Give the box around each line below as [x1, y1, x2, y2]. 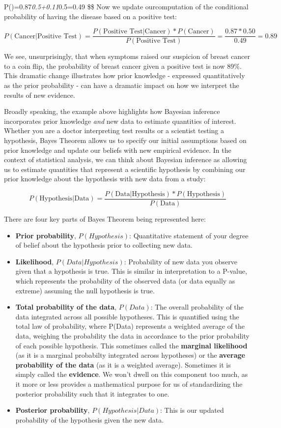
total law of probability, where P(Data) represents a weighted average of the [15, 321, 245, 331]
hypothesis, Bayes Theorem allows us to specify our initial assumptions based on [4, 135, 247, 145]
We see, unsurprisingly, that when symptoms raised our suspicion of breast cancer [4, 51, 251, 61]
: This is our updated [160, 405, 224, 415]
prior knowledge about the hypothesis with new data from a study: [4, 173, 206, 184]
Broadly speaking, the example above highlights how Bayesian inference [4, 106, 220, 116]
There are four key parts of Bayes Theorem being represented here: [4, 214, 206, 224]
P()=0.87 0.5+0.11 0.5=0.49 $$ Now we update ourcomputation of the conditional [4, 1, 249, 11]
